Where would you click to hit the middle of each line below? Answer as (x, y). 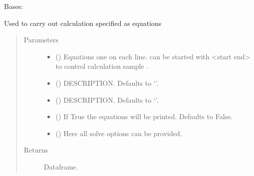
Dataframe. (61, 166)
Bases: (14, 6)
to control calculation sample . (102, 66)
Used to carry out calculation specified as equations (83, 23)
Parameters (41, 40)
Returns (36, 150)
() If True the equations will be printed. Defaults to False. (144, 116)
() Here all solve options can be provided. (119, 133)
